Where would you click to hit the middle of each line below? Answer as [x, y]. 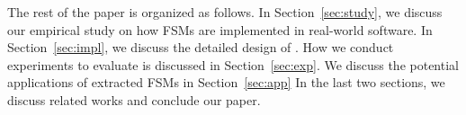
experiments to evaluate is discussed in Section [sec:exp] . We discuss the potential [233, 64]
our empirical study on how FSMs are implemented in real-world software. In [220, 29]
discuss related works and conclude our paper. [134, 99]
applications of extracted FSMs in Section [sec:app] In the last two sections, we [226, 82]
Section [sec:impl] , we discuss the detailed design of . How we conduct [201, 47]
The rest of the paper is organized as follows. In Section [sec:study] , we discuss [225, 12]
